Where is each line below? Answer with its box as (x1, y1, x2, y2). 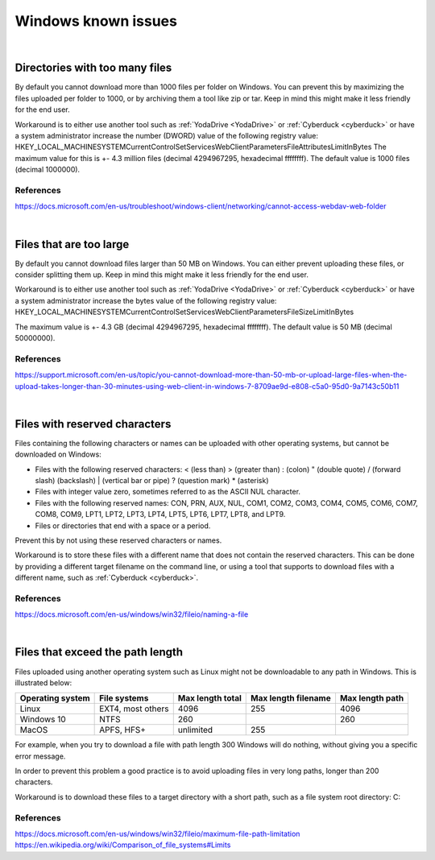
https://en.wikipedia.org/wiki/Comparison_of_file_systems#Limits (14, 840, 231, 850)
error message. (14, 751, 66, 761)
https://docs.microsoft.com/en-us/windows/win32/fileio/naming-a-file (14, 610, 249, 619)
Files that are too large (14, 238, 130, 251)
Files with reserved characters (14, 417, 172, 431)
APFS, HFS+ (99, 725, 147, 736)
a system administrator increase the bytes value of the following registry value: (14, 296, 277, 305)
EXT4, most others (99, 703, 169, 714)
